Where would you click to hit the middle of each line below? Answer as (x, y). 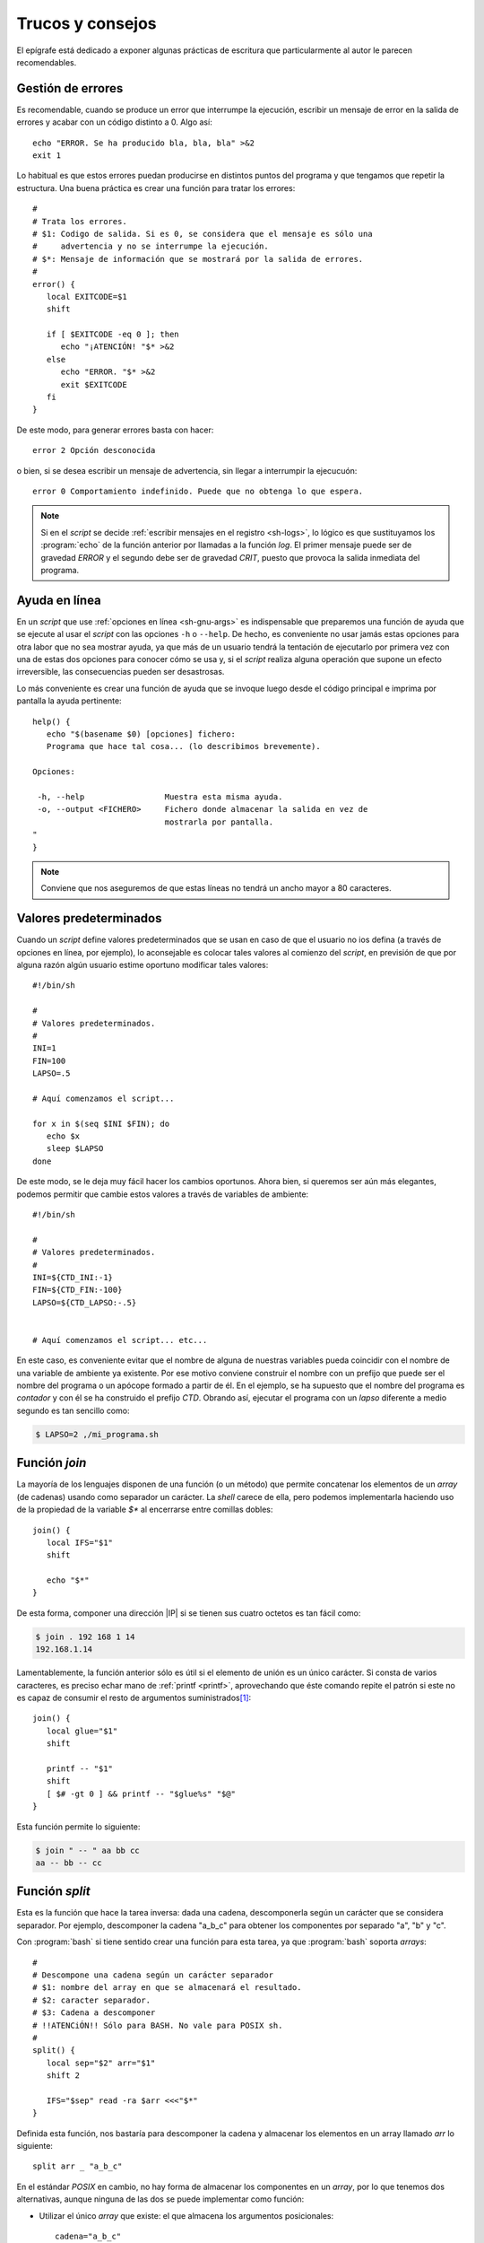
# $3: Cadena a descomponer (94, 2013)
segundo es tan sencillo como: (73, 1410)
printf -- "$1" (80, 1768)
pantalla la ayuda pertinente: (69, 701)
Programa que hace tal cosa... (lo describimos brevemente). (184, 746)
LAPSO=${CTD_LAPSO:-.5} (85, 1302)
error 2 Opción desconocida (94, 450)
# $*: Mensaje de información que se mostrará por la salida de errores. (198, 259)
